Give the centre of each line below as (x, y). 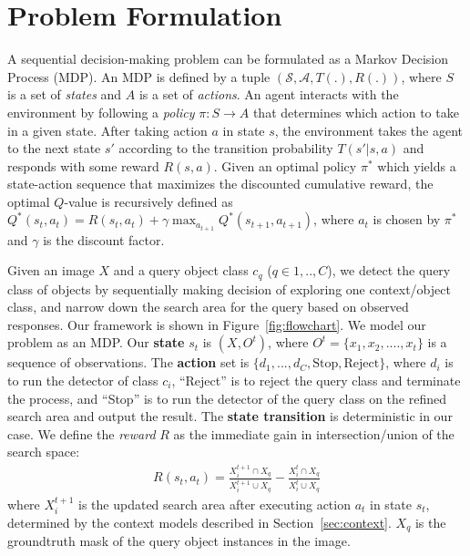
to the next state (54, 148)
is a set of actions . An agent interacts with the (269, 94)
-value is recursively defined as (148, 201)
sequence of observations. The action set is (128, 362)
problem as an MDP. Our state (96, 342)
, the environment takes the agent (369, 130)
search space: (44, 452)
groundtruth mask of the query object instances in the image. (179, 541)
